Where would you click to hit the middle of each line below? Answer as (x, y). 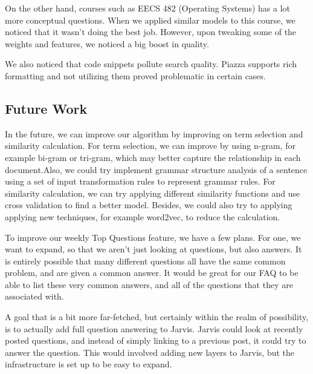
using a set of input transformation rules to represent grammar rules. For (140, 181)
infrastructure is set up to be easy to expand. (89, 364)
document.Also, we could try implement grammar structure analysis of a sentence (156, 169)
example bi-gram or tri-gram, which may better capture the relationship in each (153, 157)
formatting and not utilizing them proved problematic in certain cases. (135, 75)
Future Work (46, 108)
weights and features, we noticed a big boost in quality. (107, 43)
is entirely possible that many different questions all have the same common (145, 261)
